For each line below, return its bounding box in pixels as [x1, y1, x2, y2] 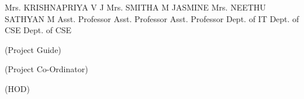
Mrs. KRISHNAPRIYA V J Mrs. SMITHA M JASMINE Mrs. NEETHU [5, 1, 266, 13]
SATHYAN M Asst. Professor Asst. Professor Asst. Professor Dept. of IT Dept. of [5, 12, 299, 24]
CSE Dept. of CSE [5, 24, 72, 36]
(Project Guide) [5, 43, 61, 55]
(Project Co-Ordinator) [5, 63, 88, 75]
